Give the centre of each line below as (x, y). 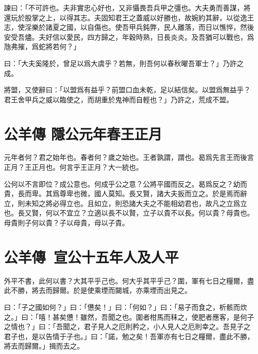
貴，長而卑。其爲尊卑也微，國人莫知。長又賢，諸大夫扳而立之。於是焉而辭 (126, 193)
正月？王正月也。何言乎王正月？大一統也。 (73, 167)
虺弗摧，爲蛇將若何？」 (42, 46)
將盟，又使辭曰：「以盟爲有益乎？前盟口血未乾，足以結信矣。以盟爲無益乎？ (127, 90)
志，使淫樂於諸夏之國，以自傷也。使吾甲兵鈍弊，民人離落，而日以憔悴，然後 (129, 27)
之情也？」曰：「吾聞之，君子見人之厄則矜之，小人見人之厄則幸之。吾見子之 (127, 326)
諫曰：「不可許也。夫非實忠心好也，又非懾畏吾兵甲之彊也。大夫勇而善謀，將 (127, 7)
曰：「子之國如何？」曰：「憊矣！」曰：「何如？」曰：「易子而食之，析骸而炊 (126, 307)
